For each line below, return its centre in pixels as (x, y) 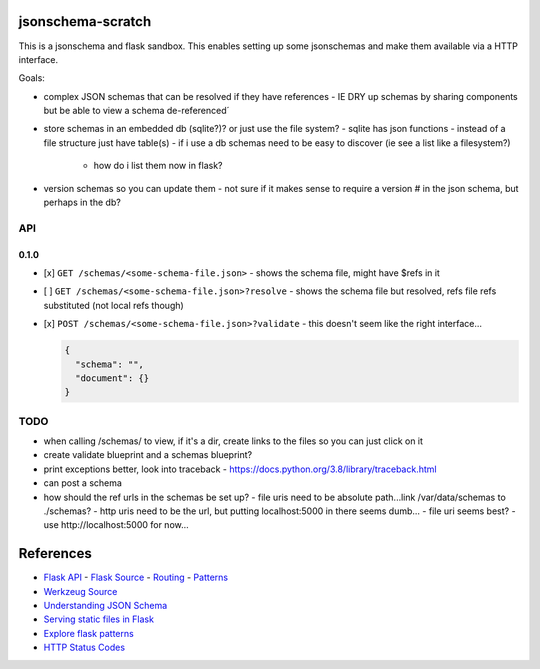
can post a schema (82, 483)
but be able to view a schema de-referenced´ (136, 111)
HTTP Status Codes (84, 647)
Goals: (31, 78)
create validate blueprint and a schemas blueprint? (148, 455)
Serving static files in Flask (99, 619)
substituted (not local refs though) (113, 305)
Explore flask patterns (88, 633)
